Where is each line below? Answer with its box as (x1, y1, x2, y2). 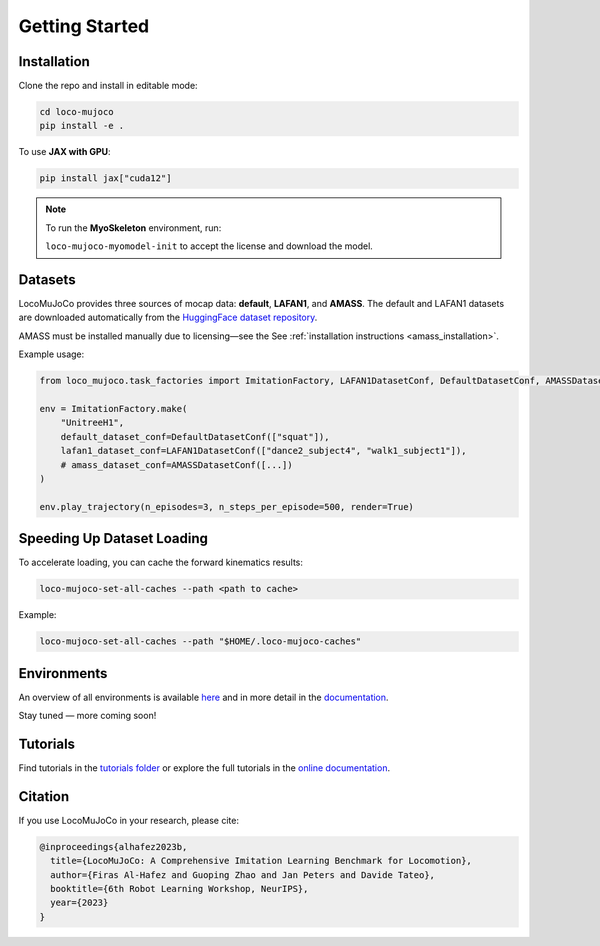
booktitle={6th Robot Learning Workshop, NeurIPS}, (50, 883, 309, 895)
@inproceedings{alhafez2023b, (39, 841, 188, 852)
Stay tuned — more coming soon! (18, 710, 157, 722)
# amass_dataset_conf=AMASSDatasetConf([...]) (60, 459, 294, 470)
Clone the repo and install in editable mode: (18, 80, 199, 92)
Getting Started (18, 15, 150, 37)
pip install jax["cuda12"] (39, 173, 172, 184)
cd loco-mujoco (39, 106, 114, 118)
